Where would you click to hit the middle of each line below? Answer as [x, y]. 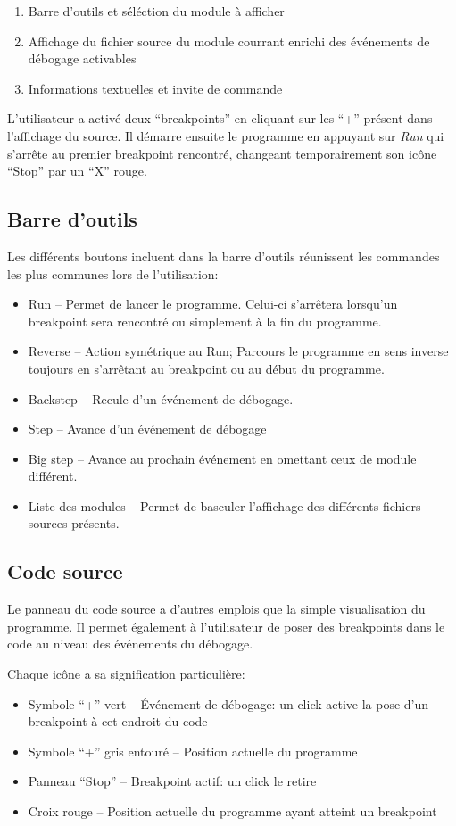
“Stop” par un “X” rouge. [77, 171]
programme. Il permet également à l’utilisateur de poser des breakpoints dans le [226, 626]
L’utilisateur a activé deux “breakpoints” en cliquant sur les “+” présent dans [220, 118]
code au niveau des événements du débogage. [130, 644]
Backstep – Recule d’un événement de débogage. [161, 398]
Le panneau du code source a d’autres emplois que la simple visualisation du [216, 609]
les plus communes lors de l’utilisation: [113, 273]
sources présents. [74, 523]
